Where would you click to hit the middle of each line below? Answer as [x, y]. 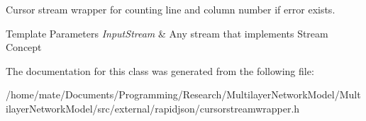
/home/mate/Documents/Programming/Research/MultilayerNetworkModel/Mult [183, 94]
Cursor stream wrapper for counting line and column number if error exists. [171, 9]
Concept [24, 47]
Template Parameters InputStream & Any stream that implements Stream [167, 33]
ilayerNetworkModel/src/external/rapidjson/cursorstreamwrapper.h [153, 108]
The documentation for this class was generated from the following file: [160, 70]
